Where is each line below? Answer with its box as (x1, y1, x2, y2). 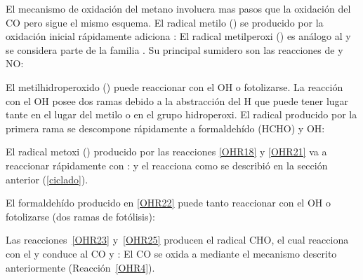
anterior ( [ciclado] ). (6, 171, 88, 186)
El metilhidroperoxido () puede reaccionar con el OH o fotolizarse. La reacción (6, 79, 343, 94)
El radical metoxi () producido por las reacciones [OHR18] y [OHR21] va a (6, 144, 327, 159)
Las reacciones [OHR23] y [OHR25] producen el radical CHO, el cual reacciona (6, 232, 349, 247)
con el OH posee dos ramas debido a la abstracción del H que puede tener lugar (6, 93, 349, 108)
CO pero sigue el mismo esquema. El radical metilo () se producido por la (6, 15, 324, 29)
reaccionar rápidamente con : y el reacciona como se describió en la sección (6, 157, 328, 172)
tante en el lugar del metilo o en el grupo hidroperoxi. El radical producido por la (6, 107, 357, 122)
